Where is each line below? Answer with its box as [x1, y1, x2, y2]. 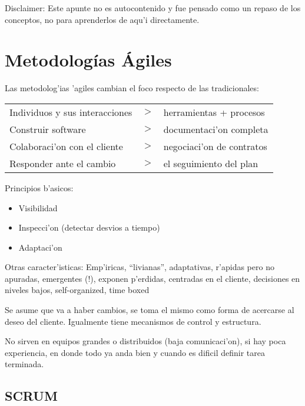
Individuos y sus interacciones [9, 105, 132, 119]
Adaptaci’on [18, 241, 62, 253]
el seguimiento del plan [163, 156, 258, 170]
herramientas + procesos [163, 105, 265, 119]
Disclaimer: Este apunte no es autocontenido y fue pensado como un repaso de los [5, 2, 301, 14]
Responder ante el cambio [9, 156, 116, 170]
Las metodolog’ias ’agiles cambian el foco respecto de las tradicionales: [5, 82, 259, 94]
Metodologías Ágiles [5, 48, 172, 72]
